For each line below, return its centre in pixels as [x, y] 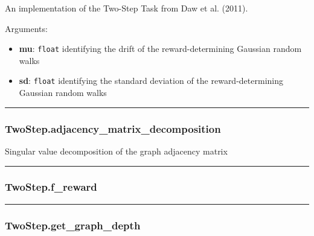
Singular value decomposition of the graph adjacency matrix [116, 151]
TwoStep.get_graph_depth [73, 225]
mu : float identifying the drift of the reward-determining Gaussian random [160, 49]
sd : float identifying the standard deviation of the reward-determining [151, 81]
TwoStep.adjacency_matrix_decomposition [113, 128]
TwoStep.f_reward [51, 187]
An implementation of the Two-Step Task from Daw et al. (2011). [127, 8]
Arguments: [26, 28]
